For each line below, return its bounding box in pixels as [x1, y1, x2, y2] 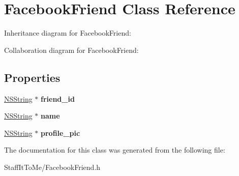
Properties [4, 69, 61, 85]
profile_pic [41, 127, 80, 138]
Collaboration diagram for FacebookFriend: [4, 44, 139, 55]
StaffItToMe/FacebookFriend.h [4, 161, 101, 172]
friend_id [41, 93, 75, 104]
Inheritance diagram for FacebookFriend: [4, 27, 131, 38]
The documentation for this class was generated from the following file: [4, 144, 225, 155]
